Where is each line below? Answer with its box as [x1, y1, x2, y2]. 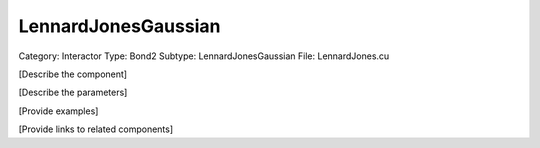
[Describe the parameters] [18, 86, 128, 99]
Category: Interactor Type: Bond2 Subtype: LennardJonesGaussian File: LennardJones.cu [18, 50, 390, 62]
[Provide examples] [18, 105, 99, 117]
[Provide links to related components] [18, 123, 174, 135]
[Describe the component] [18, 68, 128, 80]
